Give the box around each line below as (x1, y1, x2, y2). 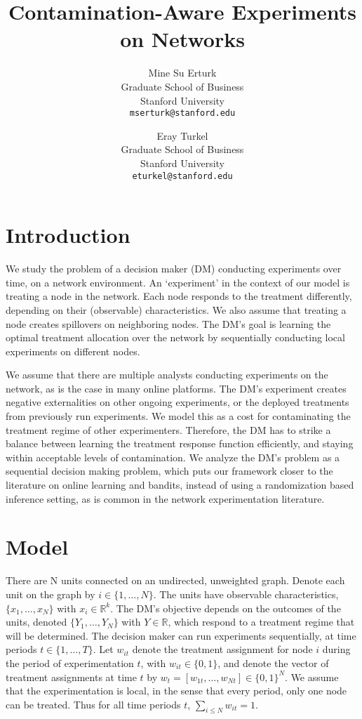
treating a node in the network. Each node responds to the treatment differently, (6, 289, 352, 303)
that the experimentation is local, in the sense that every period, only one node (6, 683, 347, 698)
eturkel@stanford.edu (132, 171, 233, 181)
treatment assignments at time (6, 669, 137, 684)
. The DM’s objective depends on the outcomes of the (110, 600, 341, 615)
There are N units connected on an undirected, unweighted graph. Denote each (6, 573, 345, 588)
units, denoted (6, 614, 67, 629)
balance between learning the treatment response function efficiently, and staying (6, 436, 354, 451)
